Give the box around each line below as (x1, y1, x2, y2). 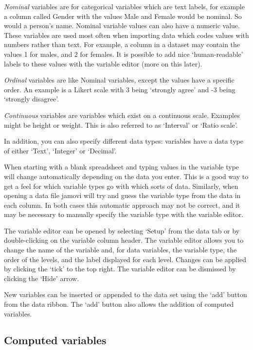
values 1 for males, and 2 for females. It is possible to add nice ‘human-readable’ (4, 49, 243, 59)
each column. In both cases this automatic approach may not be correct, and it (4, 200, 240, 210)
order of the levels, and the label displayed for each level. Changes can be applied (4, 254, 247, 264)
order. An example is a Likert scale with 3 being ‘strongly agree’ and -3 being (4, 84, 235, 94)
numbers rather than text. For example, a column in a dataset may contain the (4, 39, 240, 50)
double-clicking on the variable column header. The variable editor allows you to (4, 235, 244, 245)
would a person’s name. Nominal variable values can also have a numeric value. (4, 20, 240, 31)
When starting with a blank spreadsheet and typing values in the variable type (4, 162, 239, 172)
